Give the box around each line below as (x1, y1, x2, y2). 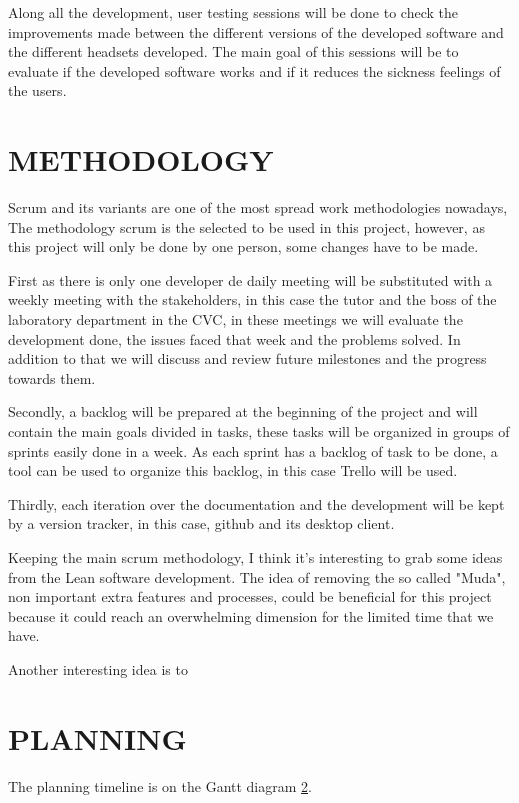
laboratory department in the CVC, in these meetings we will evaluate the (8, 309, 463, 330)
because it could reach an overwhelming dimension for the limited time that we (8, 605, 494, 626)
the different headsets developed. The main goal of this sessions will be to (8, 41, 459, 62)
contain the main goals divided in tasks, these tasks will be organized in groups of (8, 421, 510, 442)
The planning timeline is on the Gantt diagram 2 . (8, 775, 312, 796)
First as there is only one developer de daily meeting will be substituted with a (8, 269, 493, 290)
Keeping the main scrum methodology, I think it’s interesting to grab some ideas (8, 547, 503, 567)
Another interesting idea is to (8, 658, 188, 679)
